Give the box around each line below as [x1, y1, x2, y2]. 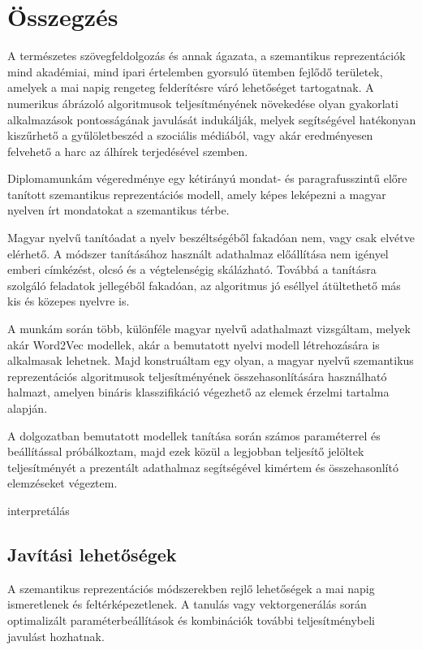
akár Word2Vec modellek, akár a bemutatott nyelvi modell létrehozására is [7, 336, 380, 353]
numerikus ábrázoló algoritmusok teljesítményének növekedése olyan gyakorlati [7, 94, 398, 111]
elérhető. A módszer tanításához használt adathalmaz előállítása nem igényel [7, 245, 389, 262]
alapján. [7, 400, 48, 416]
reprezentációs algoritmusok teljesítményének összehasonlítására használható [7, 367, 387, 384]
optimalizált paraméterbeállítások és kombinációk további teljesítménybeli [7, 611, 375, 628]
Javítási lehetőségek [7, 541, 177, 566]
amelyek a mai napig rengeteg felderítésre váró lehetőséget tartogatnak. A [7, 79, 374, 96]
